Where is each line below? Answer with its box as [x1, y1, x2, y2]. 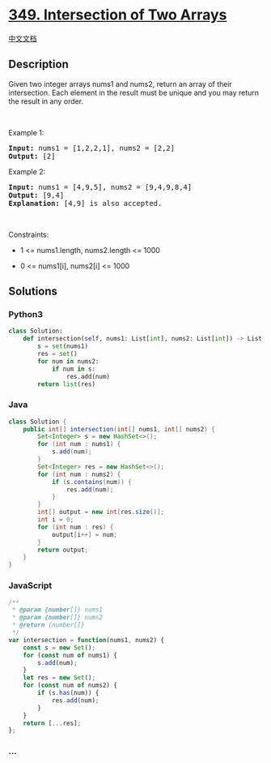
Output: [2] [8, 152, 56, 161]
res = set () [37, 350, 78, 358]
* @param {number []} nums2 [11, 614, 104, 622]
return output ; [37, 546, 89, 554]
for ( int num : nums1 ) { [37, 440, 121, 448]
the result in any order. [8, 96, 83, 106]
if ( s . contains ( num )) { [51, 478, 132, 486]
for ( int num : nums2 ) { [37, 470, 121, 478]
